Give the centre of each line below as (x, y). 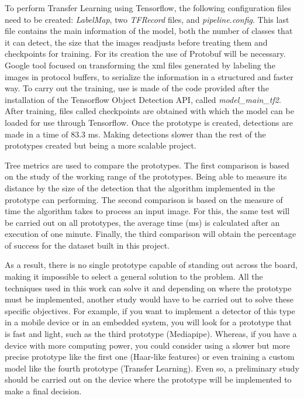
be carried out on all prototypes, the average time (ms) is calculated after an (142, 222)
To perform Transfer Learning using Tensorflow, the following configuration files (148, 8)
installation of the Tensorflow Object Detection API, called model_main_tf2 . (143, 99)
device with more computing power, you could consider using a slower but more (148, 345)
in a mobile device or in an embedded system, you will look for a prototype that (148, 322)
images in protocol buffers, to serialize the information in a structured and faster (149, 76)
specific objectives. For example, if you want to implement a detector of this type (150, 310)
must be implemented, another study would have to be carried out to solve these (149, 299)
